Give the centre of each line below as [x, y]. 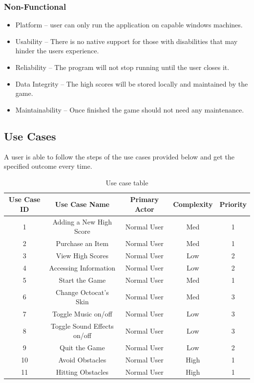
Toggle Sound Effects [82, 326]
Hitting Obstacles [82, 372]
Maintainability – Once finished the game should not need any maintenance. [130, 109]
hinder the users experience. [57, 51]
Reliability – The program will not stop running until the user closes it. [122, 67]
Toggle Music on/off [82, 314]
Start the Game [82, 280]
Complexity [193, 204]
